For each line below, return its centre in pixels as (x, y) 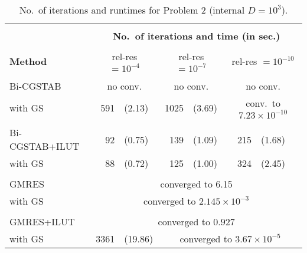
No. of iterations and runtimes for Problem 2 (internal (132, 10)
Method (28, 61)
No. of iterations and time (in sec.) (196, 36)
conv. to (263, 103)
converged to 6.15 (196, 184)
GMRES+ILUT (42, 221)
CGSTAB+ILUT (45, 146)
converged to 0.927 (196, 221)
